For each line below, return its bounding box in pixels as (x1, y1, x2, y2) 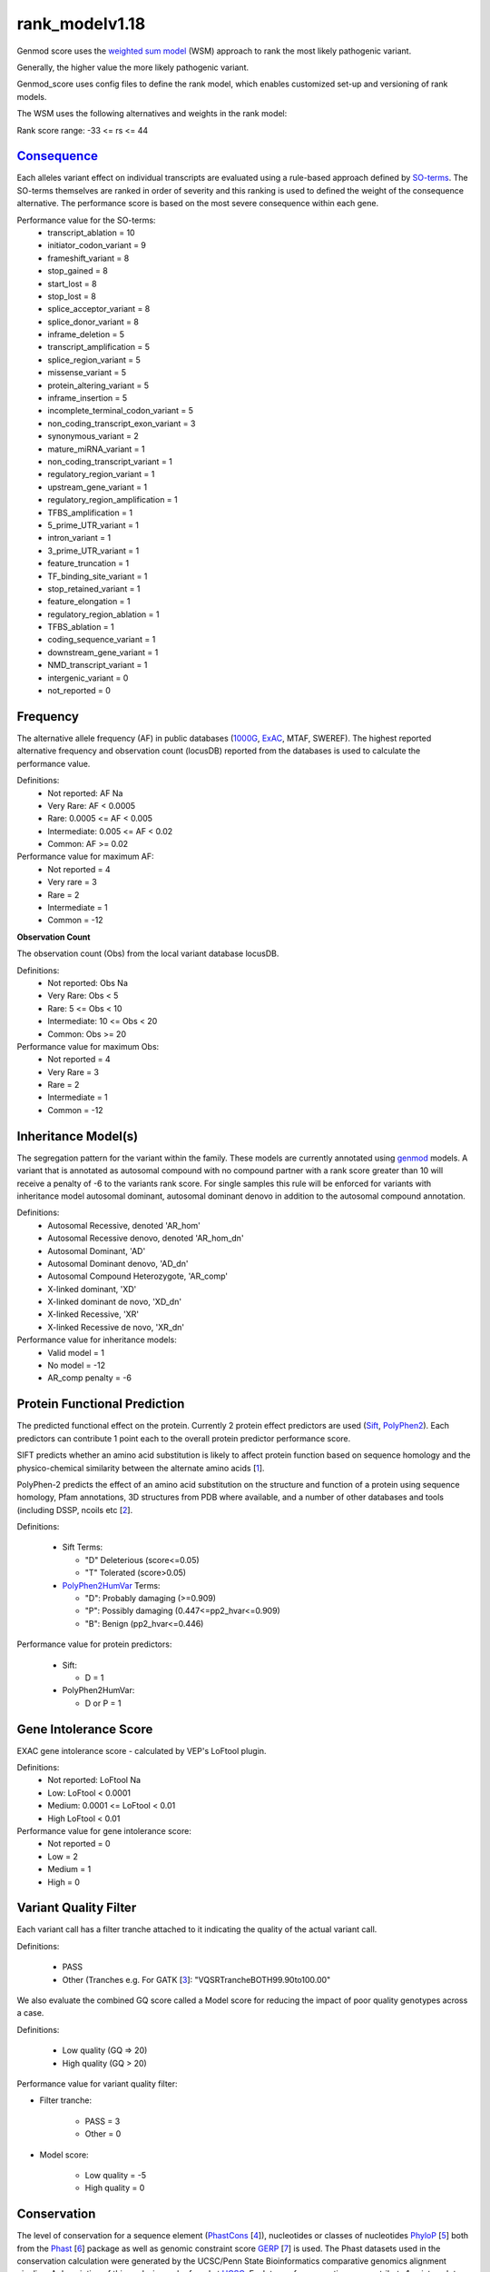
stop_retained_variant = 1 (47, 583, 141, 594)
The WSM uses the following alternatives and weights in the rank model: (16, 108, 288, 119)
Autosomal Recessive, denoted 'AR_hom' (47, 1220, 201, 1231)
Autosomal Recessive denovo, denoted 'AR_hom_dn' (47, 1232, 244, 1244)
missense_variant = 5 (47, 367, 127, 378)
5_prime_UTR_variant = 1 (47, 519, 140, 531)
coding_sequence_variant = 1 (47, 634, 156, 645)
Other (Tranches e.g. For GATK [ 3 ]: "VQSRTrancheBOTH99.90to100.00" (62, 1974, 331, 1985)
